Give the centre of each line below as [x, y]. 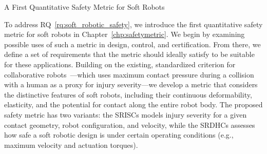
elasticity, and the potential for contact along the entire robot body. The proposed [133, 104]
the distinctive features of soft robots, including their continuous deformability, [128, 94]
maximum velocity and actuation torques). [71, 145]
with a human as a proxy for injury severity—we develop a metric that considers [131, 84]
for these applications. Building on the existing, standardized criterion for [120, 64]
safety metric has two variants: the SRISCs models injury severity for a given [126, 114]
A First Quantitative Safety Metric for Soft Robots [84, 7]
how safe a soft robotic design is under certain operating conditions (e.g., [119, 135]
